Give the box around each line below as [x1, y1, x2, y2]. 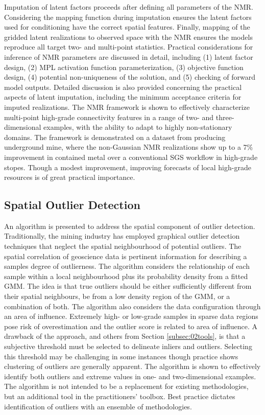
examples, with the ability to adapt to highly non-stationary [43, 122, 232, 132]
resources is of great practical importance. [4, 172, 135, 182]
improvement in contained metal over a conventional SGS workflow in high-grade [4, 151, 258, 162]
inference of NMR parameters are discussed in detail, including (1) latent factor [4, 51, 253, 62]
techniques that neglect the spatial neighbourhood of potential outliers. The [4, 241, 242, 251]
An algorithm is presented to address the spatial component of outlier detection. [4, 220, 255, 231]
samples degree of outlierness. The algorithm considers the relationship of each [4, 261, 250, 271]
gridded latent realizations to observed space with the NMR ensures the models [4, 31, 253, 42]
